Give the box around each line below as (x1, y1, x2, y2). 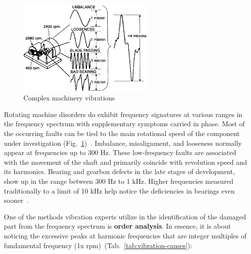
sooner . (4, 195, 29, 205)
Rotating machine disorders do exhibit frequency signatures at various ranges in (4, 109, 243, 119)
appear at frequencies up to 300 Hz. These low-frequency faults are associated (4, 147, 236, 157)
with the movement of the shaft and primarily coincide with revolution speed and (4, 156, 247, 167)
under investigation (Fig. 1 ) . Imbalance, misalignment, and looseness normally (4, 137, 242, 148)
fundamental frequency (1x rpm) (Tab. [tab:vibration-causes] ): (4, 240, 193, 250)
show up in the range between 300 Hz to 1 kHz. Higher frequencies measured (4, 176, 233, 186)
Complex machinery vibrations (23, 93, 115, 103)
